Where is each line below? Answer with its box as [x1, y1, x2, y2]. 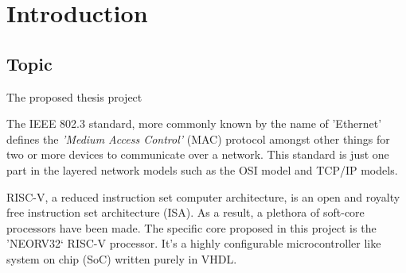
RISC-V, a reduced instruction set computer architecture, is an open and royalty [6, 188, 400, 205]
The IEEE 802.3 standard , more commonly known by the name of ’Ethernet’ [6, 115, 382, 132]
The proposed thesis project [6, 88, 142, 105]
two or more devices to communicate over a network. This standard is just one [6, 146, 389, 163]
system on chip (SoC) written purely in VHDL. [6, 250, 237, 267]
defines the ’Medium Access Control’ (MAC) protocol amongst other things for [6, 130, 390, 147]
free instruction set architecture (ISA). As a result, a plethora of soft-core [6, 204, 365, 221]
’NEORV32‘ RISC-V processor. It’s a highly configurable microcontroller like [6, 235, 381, 252]
